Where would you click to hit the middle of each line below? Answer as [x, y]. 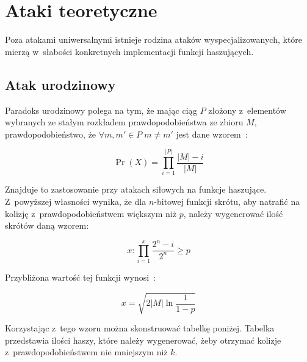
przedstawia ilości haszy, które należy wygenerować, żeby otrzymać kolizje [143, 340]
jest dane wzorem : [212, 134]
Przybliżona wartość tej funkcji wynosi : [81, 277]
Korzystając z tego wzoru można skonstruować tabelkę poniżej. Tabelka [140, 328]
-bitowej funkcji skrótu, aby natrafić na [227, 201]
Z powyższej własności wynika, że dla [76, 201]
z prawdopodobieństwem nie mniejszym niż [86, 352]
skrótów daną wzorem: [47, 225]
